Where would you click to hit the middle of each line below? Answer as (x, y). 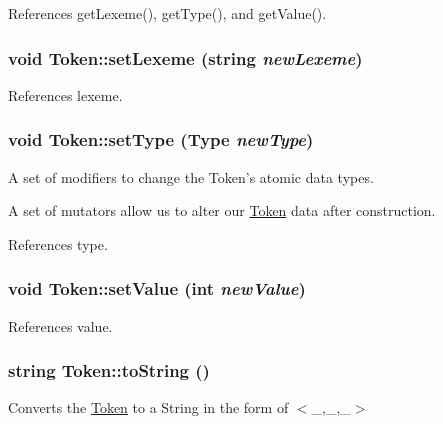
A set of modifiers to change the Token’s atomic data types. (191, 176)
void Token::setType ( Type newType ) (161, 139)
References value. (60, 325)
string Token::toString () (109, 370)
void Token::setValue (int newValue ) (157, 288)
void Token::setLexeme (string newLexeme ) (185, 57)
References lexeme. (65, 94)
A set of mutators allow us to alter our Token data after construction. (222, 210)
